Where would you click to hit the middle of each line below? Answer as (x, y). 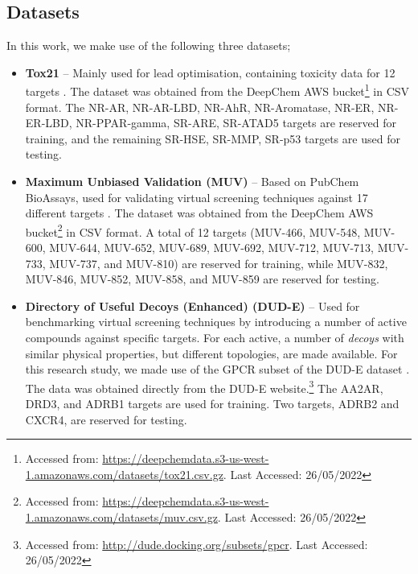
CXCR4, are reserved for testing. (106, 419)
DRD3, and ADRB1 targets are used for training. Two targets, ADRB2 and (212, 404)
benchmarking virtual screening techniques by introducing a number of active (216, 322)
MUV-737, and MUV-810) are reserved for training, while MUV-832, (219, 263)
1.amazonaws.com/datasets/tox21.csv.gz (124, 474)
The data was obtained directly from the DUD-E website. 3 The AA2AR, (204, 386)
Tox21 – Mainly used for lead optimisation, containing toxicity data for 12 (210, 72)
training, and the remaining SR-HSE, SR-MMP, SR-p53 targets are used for (213, 138)
